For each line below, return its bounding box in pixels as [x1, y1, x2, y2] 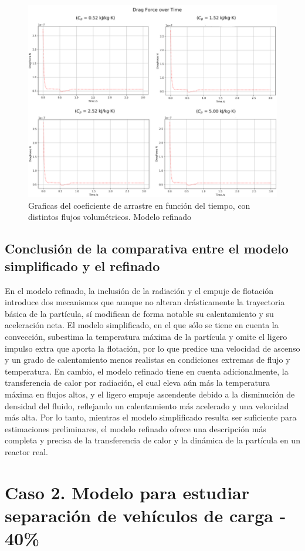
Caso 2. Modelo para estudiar [5, 480, 250, 504]
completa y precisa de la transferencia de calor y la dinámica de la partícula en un [5, 434, 300, 446]
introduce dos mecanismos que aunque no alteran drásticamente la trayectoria [5, 296, 285, 308]
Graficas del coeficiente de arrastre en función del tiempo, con [28, 199, 250, 211]
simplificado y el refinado [5, 256, 160, 275]
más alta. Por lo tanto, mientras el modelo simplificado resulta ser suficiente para [5, 411, 297, 423]
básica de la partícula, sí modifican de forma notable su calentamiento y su [5, 307, 274, 319]
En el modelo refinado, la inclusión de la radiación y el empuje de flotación [5, 284, 274, 296]
